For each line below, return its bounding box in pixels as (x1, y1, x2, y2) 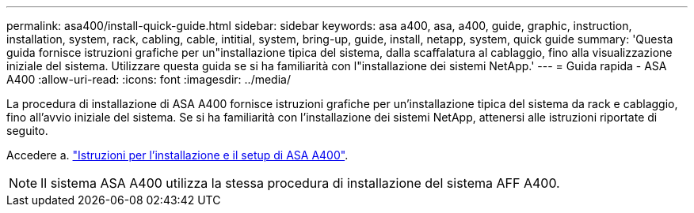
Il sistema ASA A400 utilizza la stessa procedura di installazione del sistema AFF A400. (40, 175, 560, 191)
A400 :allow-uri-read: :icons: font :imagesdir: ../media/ (6, 73, 291, 86)
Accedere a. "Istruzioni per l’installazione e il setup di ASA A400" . (6, 148, 349, 162)
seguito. (6, 124, 48, 137)
